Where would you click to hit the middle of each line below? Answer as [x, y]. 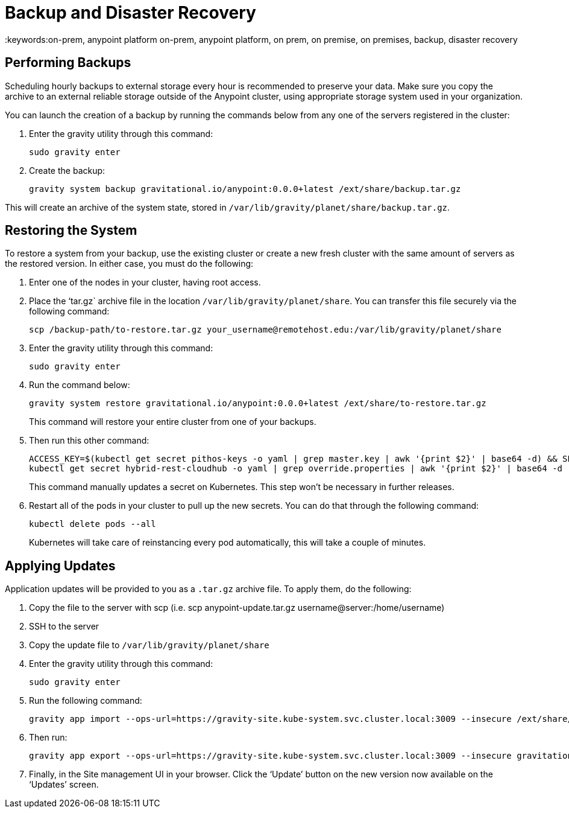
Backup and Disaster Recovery [130, 13]
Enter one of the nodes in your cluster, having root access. [145, 282]
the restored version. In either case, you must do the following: [129, 264]
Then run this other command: [89, 441]
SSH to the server [64, 626]
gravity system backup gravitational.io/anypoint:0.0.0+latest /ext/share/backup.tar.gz [245, 189]
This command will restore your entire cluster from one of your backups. [173, 422]
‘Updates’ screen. [64, 785]
